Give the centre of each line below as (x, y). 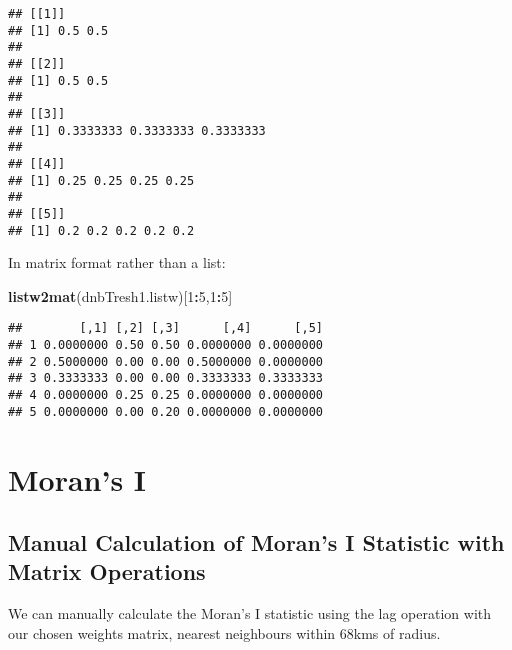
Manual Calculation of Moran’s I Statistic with (256, 542)
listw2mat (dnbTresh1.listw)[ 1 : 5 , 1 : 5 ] (120, 295)
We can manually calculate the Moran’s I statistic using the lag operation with (249, 613)
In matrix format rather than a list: (117, 262)
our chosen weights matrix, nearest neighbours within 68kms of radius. (224, 632)
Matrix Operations (107, 571)
